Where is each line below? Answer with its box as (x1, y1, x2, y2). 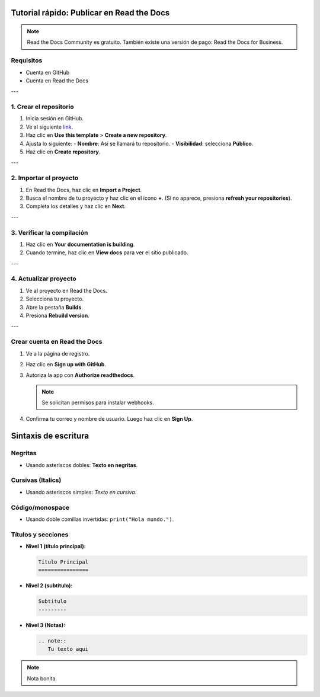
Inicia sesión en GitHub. (25, 115, 84, 122)
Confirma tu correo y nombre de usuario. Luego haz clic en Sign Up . (25, 415, 193, 423)
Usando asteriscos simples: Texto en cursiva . (25, 488, 137, 495)
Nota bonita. (27, 674, 57, 682)
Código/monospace (11, 503, 70, 511)
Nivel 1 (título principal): (25, 543, 86, 550)
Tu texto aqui (47, 646, 89, 653)
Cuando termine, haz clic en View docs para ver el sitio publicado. (25, 249, 189, 256)
